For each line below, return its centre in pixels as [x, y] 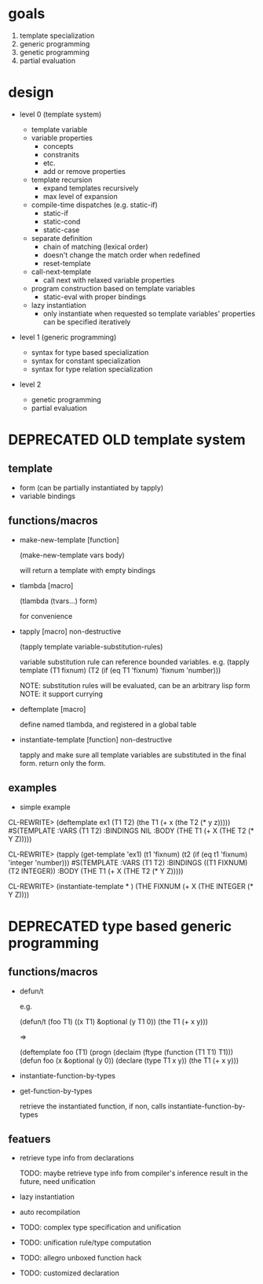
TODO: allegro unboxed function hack [80, 1258]
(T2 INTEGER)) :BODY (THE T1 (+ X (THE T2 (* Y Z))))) [96, 871]
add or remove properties [84, 171]
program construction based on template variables [113, 288]
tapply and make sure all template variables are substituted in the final [133, 755]
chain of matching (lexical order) [95, 246]
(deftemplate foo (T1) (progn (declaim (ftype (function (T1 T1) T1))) [126, 1052]
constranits [61, 154]
